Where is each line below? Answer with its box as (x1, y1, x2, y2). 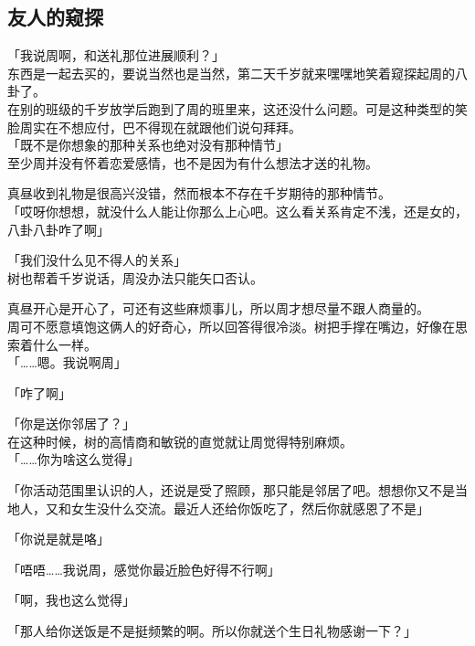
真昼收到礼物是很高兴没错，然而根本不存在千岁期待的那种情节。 (7, 184, 391, 203)
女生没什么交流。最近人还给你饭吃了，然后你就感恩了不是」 (70, 498, 429, 517)
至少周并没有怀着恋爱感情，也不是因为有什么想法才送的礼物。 (7, 153, 378, 172)
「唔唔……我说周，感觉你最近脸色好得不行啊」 (7, 559, 280, 578)
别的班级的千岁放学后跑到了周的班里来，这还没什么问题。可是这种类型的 (19, 99, 455, 118)
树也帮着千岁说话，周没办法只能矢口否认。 (7, 268, 263, 287)
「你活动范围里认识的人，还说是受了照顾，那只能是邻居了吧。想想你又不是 (7, 481, 455, 500)
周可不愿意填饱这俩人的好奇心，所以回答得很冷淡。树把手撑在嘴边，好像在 (7, 316, 455, 335)
